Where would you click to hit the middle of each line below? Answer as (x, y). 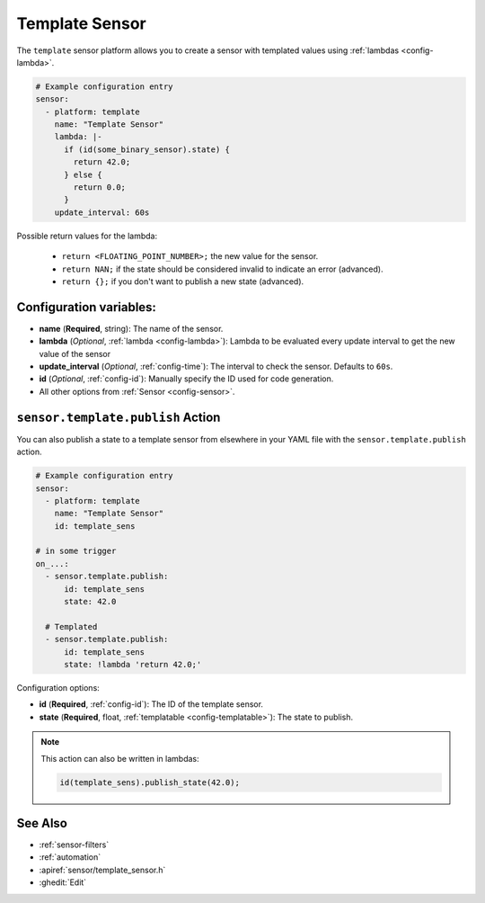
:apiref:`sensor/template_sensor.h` (102, 870)
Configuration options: (58, 687)
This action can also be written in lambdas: (120, 758)
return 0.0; (99, 188)
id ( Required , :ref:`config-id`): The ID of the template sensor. (151, 704)
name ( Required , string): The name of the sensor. (131, 328)
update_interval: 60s (102, 212)
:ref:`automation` (70, 857)
